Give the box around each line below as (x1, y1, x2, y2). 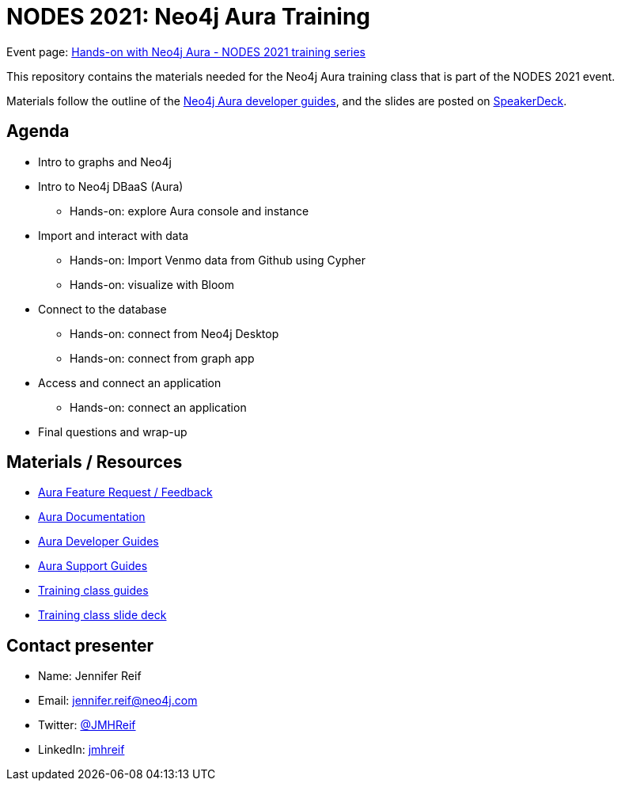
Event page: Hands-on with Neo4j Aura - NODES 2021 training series (6, 44, 365, 59)
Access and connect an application (38, 375, 222, 390)
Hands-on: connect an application (70, 400, 247, 414)
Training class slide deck (38, 608, 167, 622)
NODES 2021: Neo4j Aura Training (6, 3, 371, 30)
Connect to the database (38, 302, 167, 316)
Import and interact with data (38, 228, 189, 242)
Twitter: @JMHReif (38, 718, 136, 732)
